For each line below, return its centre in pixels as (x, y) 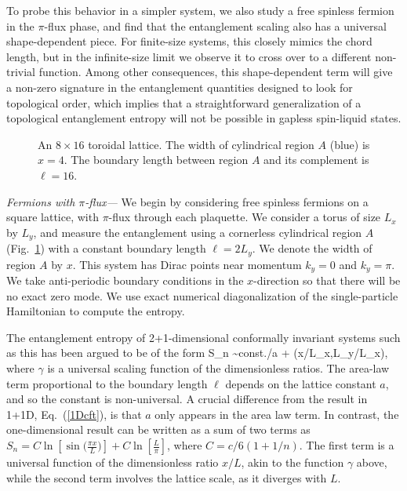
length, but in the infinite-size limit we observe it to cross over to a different (189, 56)
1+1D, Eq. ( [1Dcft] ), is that (74, 414)
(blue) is (350, 144)
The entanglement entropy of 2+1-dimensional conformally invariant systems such (203, 337)
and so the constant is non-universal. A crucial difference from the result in (187, 399)
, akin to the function (293, 462)
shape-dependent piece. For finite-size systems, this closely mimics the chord (189, 41)
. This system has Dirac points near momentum (187, 264)
